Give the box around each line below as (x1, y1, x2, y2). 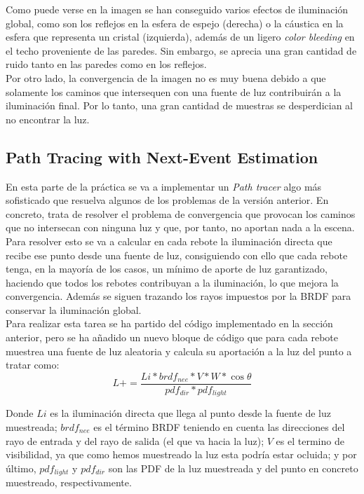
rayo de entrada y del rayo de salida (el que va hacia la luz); (6, 433, 264, 448)
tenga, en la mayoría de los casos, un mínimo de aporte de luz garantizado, (6, 261, 328, 276)
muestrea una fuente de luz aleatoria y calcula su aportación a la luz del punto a (6, 343, 352, 358)
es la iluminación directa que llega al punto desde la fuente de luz (50, 406, 331, 420)
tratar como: (6, 357, 60, 372)
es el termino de (276, 433, 344, 448)
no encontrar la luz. (6, 111, 90, 126)
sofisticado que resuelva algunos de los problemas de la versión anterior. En (6, 193, 329, 207)
